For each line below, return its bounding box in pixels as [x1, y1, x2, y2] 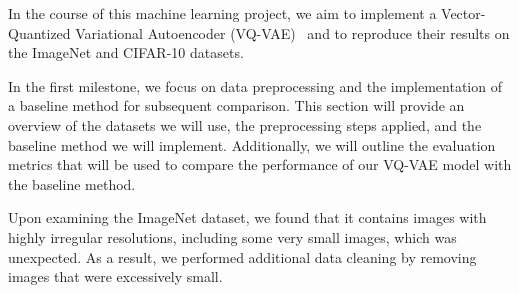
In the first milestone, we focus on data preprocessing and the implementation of [8, 75, 502, 96]
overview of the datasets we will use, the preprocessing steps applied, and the [8, 114, 482, 135]
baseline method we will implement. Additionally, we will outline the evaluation [8, 134, 496, 155]
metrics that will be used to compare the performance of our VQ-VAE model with [8, 154, 512, 175]
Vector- [441, 3, 486, 23]
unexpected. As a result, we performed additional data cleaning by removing [8, 246, 477, 267]
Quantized [8, 22, 71, 43]
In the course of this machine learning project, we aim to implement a [8, 3, 437, 23]
